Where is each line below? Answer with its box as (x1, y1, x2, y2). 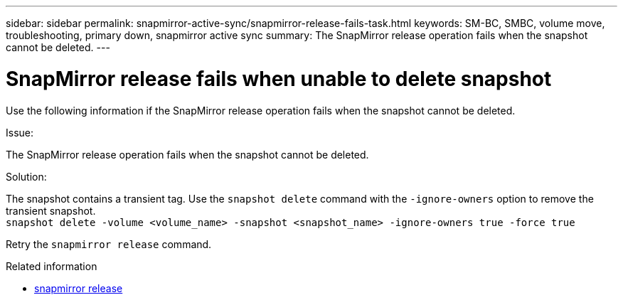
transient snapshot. (6, 204, 96, 217)
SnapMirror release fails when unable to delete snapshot (6, 66, 552, 91)
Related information (6, 259, 97, 272)
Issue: (6, 126, 34, 139)
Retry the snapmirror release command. (6, 237, 212, 250)
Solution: (6, 170, 47, 183)
